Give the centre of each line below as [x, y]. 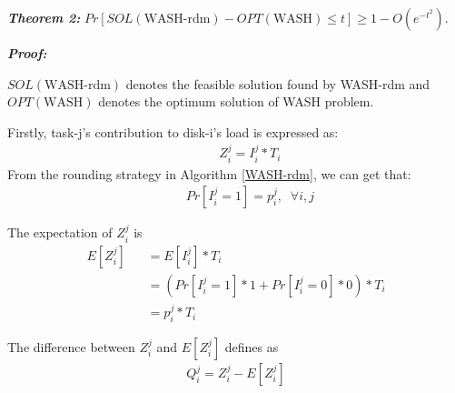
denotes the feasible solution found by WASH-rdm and [278, 83]
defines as [252, 347]
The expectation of [60, 232]
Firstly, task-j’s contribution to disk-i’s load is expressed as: [173, 131]
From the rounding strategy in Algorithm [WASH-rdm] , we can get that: [209, 173]
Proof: [27, 53]
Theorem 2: [44, 17]
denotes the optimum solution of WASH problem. [236, 101]
